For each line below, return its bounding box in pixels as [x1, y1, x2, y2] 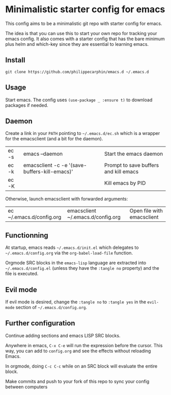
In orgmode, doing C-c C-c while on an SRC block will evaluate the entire [5, 363, 158, 369]
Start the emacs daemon [104, 150, 163, 157]
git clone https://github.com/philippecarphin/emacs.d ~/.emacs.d [5, 69, 149, 74]
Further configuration [5, 319, 75, 328]
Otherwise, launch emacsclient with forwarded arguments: [5, 196, 128, 202]
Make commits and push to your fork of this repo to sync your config [5, 378, 150, 384]
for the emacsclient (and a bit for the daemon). [5, 136, 103, 142]
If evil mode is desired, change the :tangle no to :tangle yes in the [5, 299, 147, 305]
